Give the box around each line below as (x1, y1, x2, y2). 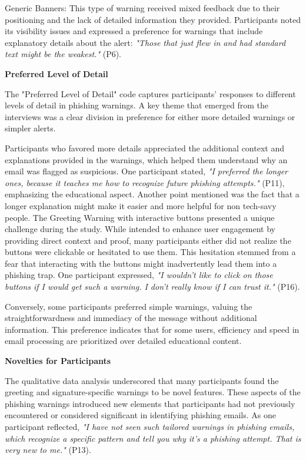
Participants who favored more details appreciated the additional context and (5, 141, 284, 154)
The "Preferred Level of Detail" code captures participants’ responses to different (5, 87, 296, 100)
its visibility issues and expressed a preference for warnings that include (5, 25, 263, 37)
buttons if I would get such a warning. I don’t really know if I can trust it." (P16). (5, 280, 300, 293)
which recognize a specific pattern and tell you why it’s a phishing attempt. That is (5, 432, 301, 444)
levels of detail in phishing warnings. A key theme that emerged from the (5, 99, 268, 111)
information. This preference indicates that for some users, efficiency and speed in (5, 323, 300, 335)
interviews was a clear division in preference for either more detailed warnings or (5, 110, 295, 123)
